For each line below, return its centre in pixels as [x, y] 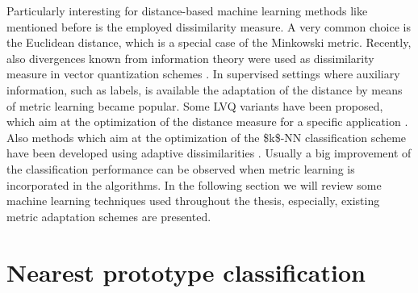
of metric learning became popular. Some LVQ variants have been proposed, [195, 105]
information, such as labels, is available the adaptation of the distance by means [205, 89]
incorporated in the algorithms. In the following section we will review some [194, 184]
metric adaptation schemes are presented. [109, 216]
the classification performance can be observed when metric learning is [181, 168]
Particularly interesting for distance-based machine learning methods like [187, 10]
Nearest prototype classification [186, 272]
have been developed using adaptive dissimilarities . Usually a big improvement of [209, 153]
